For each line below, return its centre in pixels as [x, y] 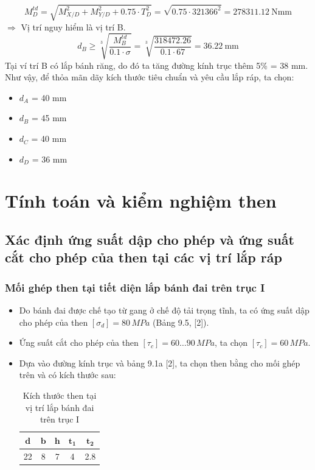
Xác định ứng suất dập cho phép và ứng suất [150, 240]
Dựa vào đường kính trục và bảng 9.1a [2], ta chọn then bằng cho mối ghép [160, 363]
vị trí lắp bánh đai [60, 407]
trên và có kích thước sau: [67, 375]
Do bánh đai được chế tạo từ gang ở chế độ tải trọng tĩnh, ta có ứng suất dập [164, 310]
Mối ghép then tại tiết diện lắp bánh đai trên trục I [135, 287]
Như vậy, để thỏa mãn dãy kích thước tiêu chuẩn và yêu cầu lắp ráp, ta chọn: [150, 77]
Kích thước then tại [60, 395]
